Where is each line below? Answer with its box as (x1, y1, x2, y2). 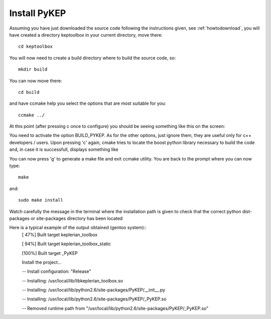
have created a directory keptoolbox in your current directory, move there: (9, 32, 163, 38)
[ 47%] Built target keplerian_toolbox (22, 231, 98, 238)
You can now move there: (9, 78, 62, 84)
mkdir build (18, 67, 48, 72)
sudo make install (18, 197, 64, 203)
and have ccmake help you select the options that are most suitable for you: (9, 100, 167, 106)
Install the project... (22, 259, 62, 265)
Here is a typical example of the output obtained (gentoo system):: (9, 225, 147, 231)
